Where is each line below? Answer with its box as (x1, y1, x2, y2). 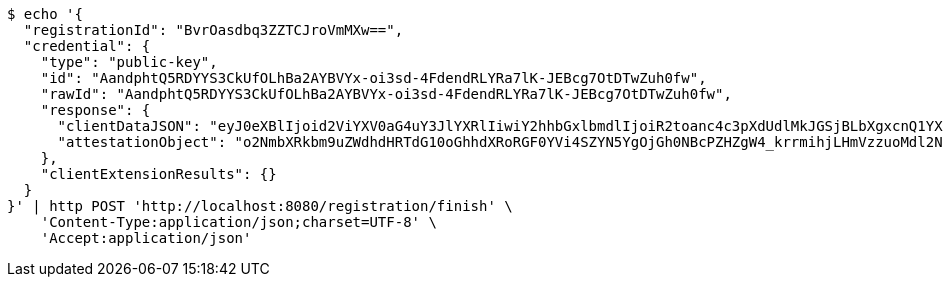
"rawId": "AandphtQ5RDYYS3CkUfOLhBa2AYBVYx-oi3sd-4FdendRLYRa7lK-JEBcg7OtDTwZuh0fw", (40, 86, 732, 102)
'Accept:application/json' (40, 230, 252, 246)
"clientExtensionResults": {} (40, 166, 277, 182)
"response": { (40, 102, 151, 118)
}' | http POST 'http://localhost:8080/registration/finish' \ (7, 198, 513, 214)
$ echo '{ (7, 6, 83, 22)
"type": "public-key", (40, 54, 218, 70)
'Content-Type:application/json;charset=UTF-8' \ (40, 214, 437, 230)
